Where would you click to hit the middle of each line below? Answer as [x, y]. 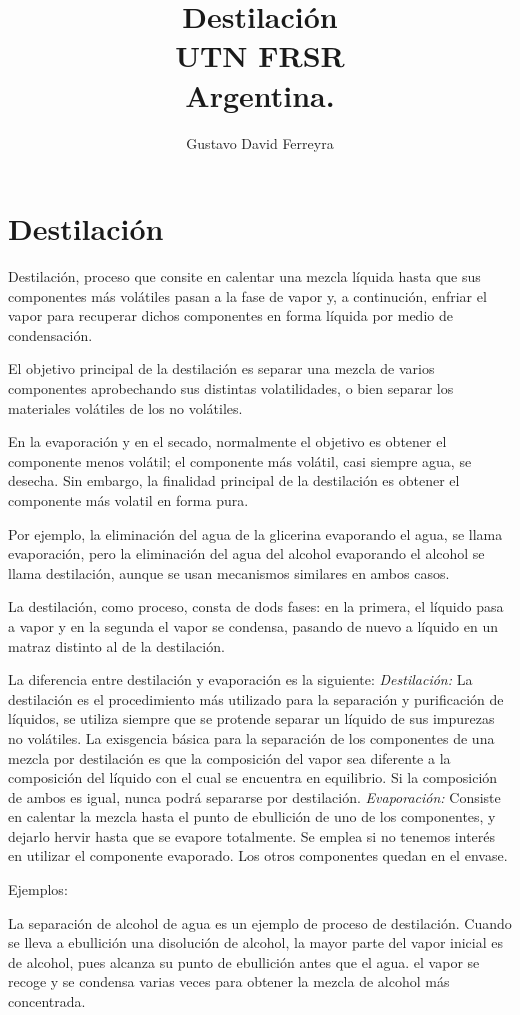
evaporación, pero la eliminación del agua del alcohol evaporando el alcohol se [246, 553]
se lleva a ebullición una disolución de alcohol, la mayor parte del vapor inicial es [256, 942]
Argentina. [260, 94]
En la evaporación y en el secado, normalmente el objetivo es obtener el [227, 441]
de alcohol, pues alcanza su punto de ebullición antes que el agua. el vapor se [244, 961]
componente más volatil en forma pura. [128, 499]
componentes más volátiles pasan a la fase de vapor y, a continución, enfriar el [247, 295]
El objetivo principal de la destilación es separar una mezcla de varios [221, 368]
